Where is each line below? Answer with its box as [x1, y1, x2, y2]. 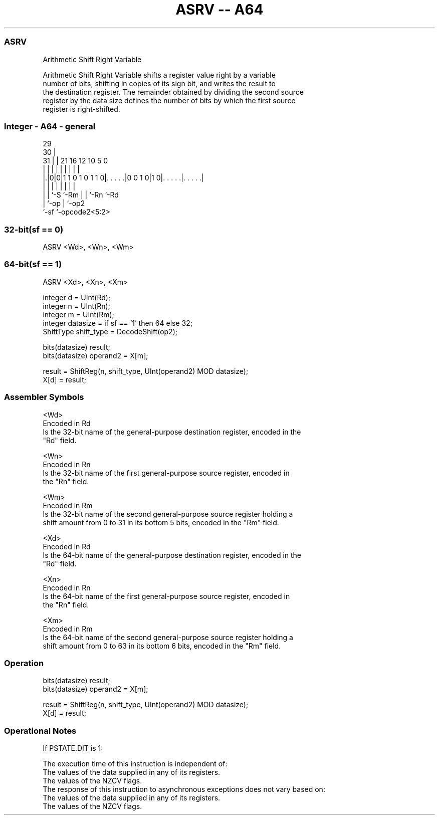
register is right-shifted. [43, 104, 120, 113]
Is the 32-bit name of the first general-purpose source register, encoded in [43, 468, 290, 477]
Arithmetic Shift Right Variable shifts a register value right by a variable [43, 70, 276, 79]
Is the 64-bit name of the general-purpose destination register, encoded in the [43, 550, 302, 559]
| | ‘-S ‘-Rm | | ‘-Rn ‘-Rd [43, 190, 119, 199]
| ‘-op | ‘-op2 [43, 199, 85, 208]
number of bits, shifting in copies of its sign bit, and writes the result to [43, 79, 276, 88]
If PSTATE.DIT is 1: [43, 744, 103, 752]
